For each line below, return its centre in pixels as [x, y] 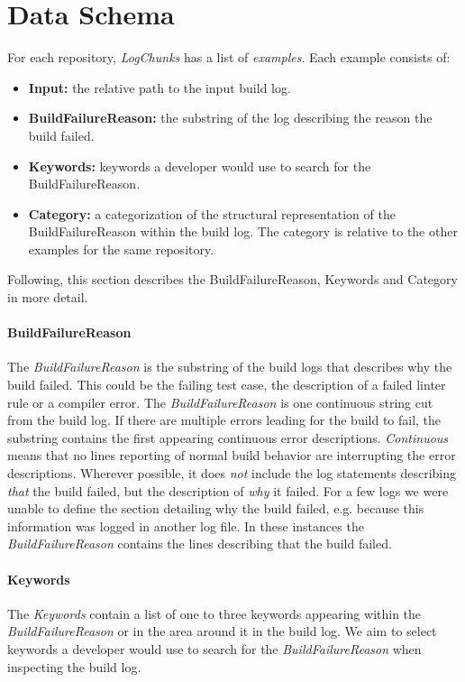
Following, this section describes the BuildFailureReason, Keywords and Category [232, 279]
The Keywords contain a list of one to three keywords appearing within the [214, 613]
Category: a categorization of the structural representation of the [212, 213]
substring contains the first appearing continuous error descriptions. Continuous [228, 437]
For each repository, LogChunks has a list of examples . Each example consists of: [229, 57]
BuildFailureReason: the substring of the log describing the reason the [230, 118]
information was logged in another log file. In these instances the [186, 525]
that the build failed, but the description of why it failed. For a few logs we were [228, 490]
